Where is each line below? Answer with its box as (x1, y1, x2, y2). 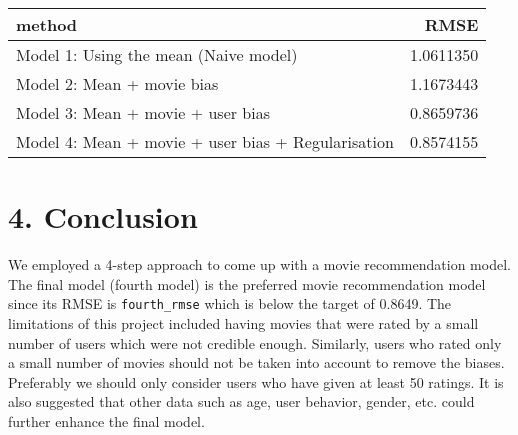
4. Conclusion (8, 196, 198, 237)
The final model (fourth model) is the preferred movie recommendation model (8, 273, 486, 294)
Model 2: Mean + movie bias (16, 72, 219, 95)
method (16, 13, 78, 36)
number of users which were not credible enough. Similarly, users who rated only (8, 332, 502, 353)
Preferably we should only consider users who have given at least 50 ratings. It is (8, 371, 504, 392)
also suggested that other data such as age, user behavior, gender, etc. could (8, 391, 475, 412)
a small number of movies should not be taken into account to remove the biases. (8, 352, 505, 373)
